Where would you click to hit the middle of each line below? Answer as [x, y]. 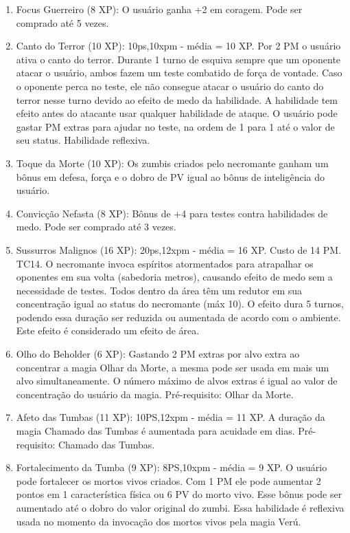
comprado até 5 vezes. [62, 22]
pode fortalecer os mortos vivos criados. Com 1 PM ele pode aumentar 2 [168, 480]
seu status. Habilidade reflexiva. [83, 140]
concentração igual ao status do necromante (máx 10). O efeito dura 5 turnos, [180, 304]
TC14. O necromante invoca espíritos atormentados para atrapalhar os [165, 263]
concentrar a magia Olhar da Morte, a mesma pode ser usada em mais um [173, 367]
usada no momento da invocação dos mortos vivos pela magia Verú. [159, 521]
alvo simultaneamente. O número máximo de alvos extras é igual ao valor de [177, 381]
